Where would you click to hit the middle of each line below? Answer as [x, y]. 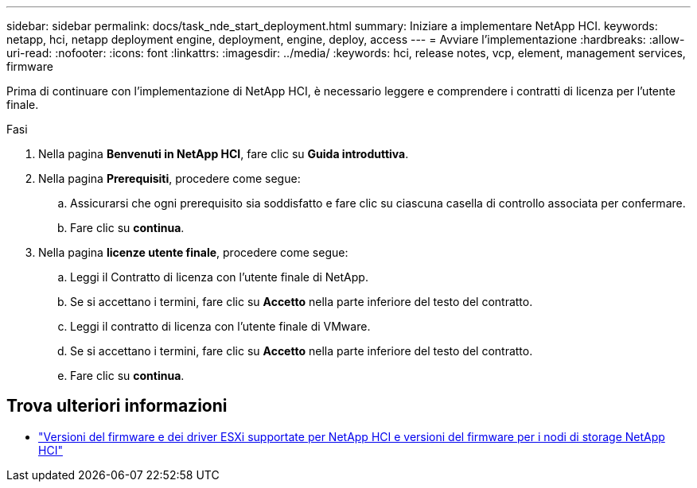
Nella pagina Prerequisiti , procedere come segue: [169, 178]
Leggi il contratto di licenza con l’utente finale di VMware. [220, 326]
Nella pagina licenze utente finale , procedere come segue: [193, 252]
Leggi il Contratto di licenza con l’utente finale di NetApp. [219, 277]
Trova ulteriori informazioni [117, 406]
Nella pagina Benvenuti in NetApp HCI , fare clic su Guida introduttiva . [224, 154]
